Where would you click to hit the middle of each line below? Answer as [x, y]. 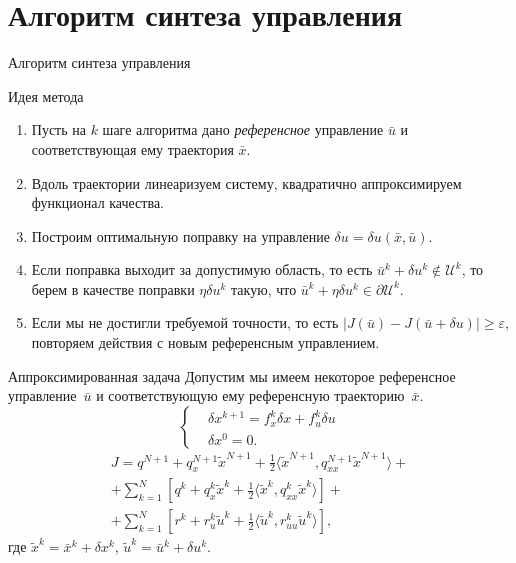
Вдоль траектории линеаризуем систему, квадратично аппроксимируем [246, 182]
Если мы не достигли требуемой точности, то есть [185, 322]
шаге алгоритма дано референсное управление [243, 129]
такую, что [264, 288]
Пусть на [58, 129]
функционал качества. [97, 202]
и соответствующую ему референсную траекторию [250, 395]
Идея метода [46, 95]
